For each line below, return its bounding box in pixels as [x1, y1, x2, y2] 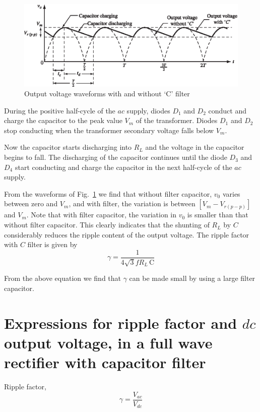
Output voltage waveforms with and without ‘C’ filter [24, 88, 190, 99]
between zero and [4, 198, 58, 209]
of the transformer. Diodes [136, 115, 218, 126]
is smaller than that [187, 209, 248, 220]
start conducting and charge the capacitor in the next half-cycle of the [15, 161, 232, 172]
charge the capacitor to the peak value [4, 115, 122, 126]
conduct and [208, 105, 246, 115]
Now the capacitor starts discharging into [4, 142, 132, 152]
